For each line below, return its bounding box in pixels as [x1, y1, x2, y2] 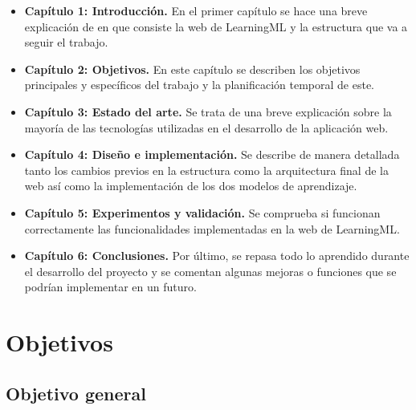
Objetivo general [6, 380, 146, 405]
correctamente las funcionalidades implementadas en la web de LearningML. [24, 220, 400, 237]
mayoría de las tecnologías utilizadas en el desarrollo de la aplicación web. [24, 119, 389, 136]
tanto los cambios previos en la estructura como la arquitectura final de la [24, 161, 389, 178]
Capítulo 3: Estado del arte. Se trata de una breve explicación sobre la [24, 103, 392, 120]
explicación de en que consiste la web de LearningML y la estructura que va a [24, 18, 408, 35]
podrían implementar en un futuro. [24, 278, 197, 295]
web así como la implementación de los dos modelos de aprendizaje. [24, 177, 357, 194]
